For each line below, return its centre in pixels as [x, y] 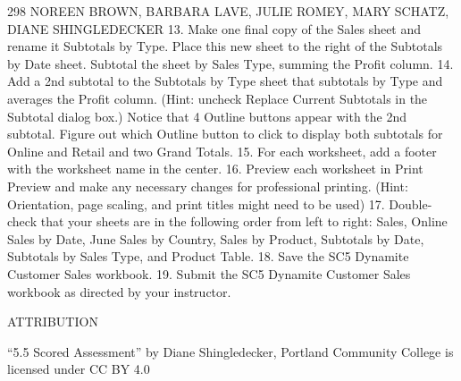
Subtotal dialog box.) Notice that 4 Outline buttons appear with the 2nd [207, 116]
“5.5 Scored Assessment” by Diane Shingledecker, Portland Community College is [230, 351]
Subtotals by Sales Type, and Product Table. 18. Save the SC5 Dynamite [208, 256]
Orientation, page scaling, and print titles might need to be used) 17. [196, 203]
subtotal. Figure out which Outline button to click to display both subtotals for [225, 134]
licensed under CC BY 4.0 [79, 369]
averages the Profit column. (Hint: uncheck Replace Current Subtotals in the [218, 98]
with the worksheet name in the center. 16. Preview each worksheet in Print [215, 169]
